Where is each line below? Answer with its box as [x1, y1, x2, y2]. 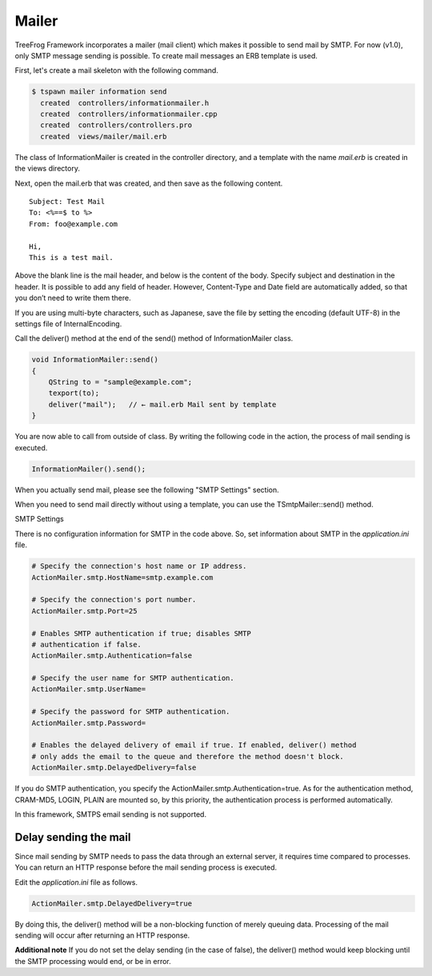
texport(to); [48, 389, 100, 398]
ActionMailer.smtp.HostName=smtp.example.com [31, 573, 214, 582]
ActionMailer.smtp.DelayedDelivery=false [31, 763, 197, 772]
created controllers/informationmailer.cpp [40, 110, 218, 119]
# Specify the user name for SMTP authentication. [31, 674, 235, 683]
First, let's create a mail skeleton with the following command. [14, 66, 219, 75]
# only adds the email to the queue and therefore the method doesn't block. [31, 752, 344, 761]
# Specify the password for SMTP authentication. [31, 707, 230, 716]
